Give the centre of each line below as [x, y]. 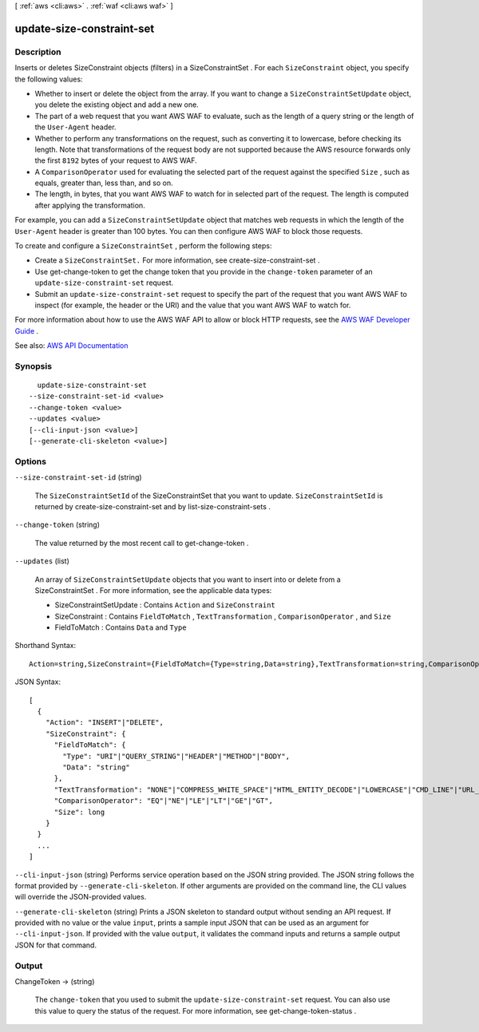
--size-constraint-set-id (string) [79, 477]
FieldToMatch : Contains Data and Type [121, 627]
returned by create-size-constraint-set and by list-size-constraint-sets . [153, 506]
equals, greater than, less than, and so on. [104, 183]
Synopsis [33, 366]
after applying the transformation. [90, 205]
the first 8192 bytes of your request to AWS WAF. [116, 160]
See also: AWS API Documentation [71, 346]
